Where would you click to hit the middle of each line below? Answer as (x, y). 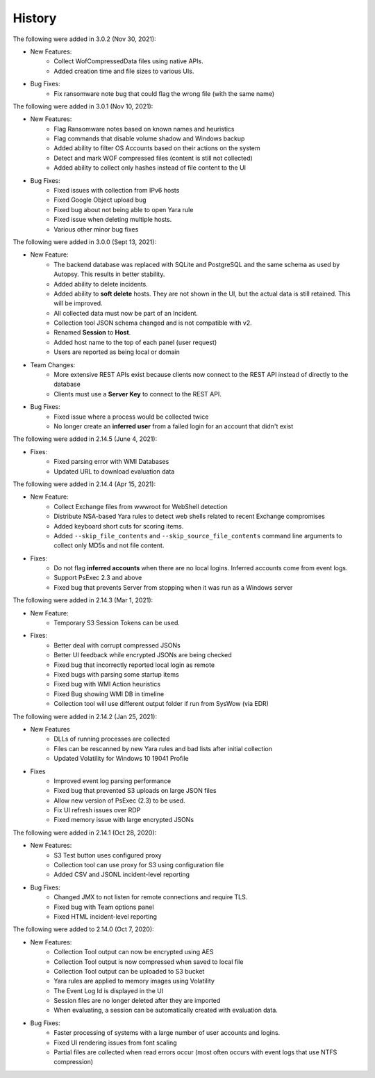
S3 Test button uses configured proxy (108, 855)
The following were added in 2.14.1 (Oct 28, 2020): (85, 832)
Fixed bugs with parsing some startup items (117, 674)
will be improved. (78, 303)
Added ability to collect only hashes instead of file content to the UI (150, 168)
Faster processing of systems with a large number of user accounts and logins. (167, 1033)
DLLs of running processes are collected (112, 739)
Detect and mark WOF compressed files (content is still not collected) (153, 158)
